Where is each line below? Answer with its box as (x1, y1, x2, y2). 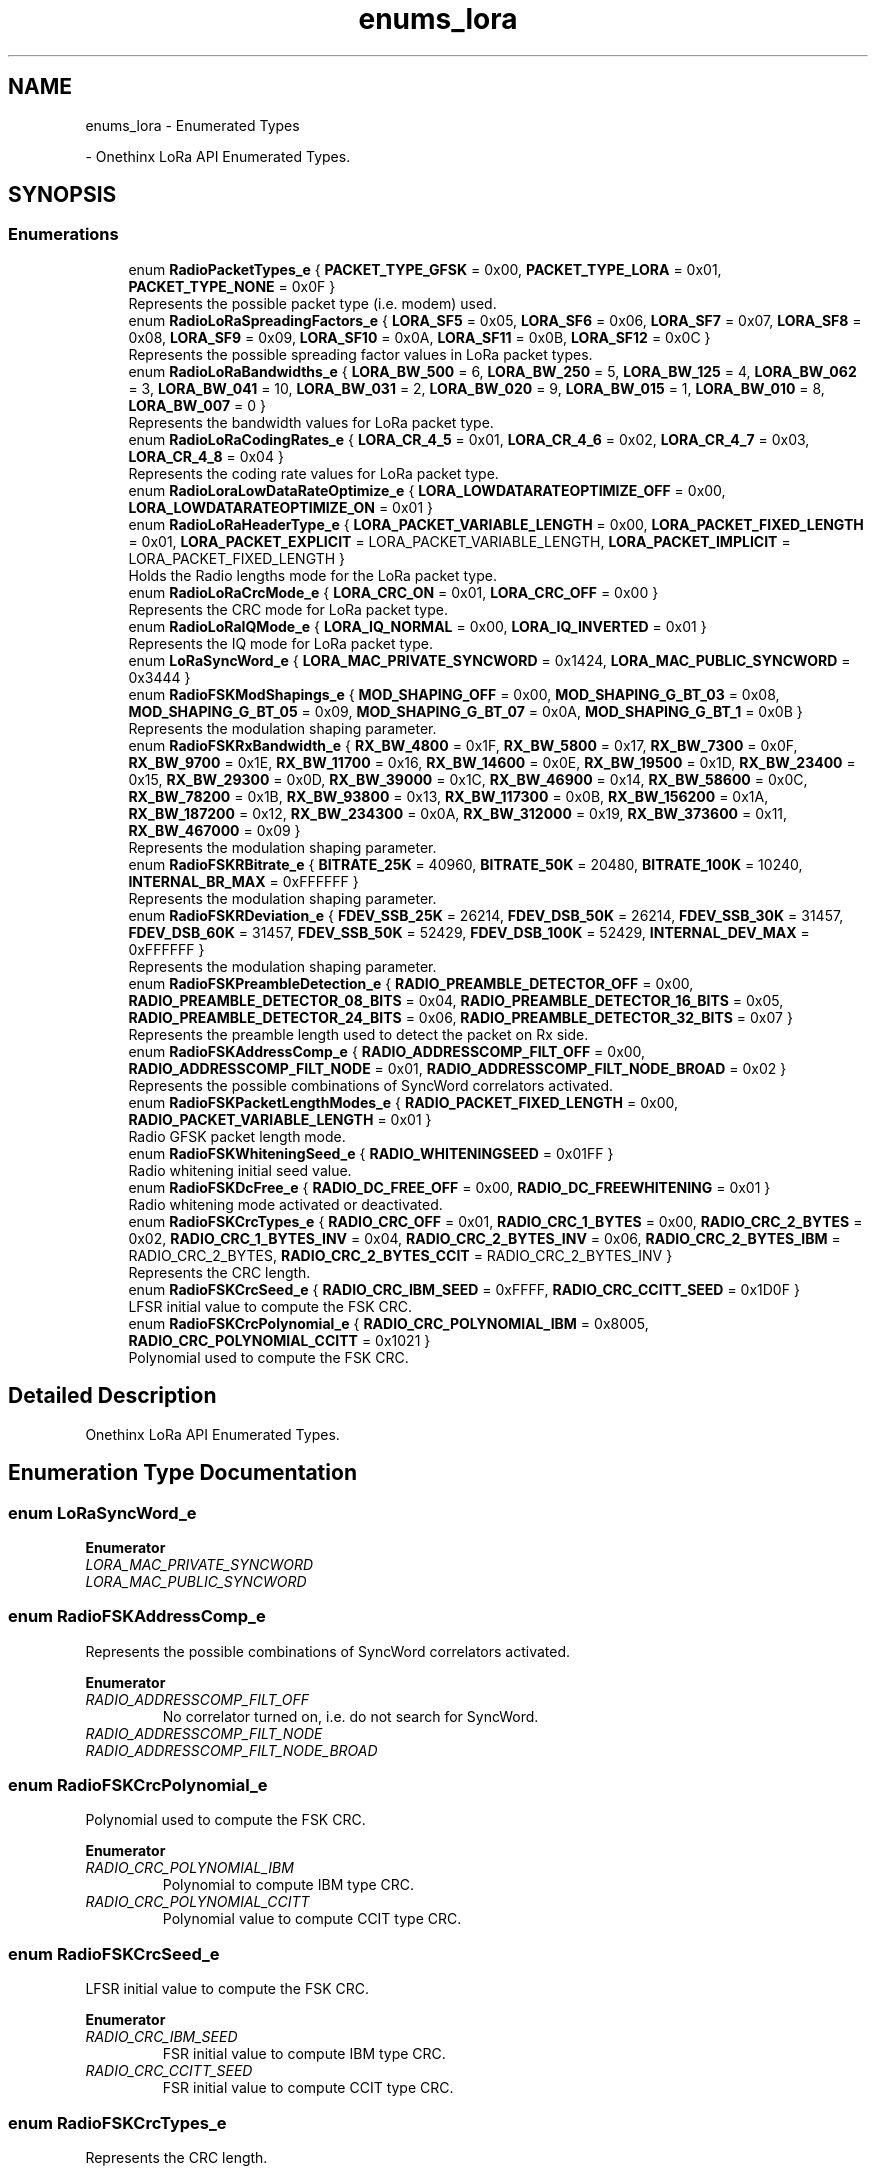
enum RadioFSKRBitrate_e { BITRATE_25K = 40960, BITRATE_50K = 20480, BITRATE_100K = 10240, (128, 855, 803, 873)
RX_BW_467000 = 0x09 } (128, 821, 301, 839)
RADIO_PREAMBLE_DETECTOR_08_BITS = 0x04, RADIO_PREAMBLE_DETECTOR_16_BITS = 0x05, (128, 991, 784, 1009)
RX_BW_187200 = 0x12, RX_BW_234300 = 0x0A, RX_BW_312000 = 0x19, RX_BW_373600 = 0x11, (128, 804, 788, 822)
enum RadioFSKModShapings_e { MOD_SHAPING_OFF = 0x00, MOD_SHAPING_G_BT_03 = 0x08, (128, 685, 780, 703)
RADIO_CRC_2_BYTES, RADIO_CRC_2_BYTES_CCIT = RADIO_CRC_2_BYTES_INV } (128, 1246, 673, 1264)
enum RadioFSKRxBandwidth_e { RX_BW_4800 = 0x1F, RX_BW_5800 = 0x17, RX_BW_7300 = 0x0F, (128, 736, 798, 754)
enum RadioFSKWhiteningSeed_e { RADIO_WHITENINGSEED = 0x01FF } (128, 1144, 614, 1162)
